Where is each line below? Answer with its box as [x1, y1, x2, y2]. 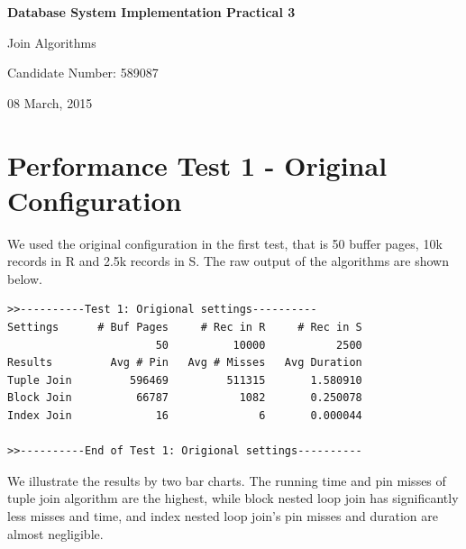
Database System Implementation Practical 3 [7, 3, 296, 21]
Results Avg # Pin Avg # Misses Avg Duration [7, 356, 362, 370]
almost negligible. [7, 524, 104, 543]
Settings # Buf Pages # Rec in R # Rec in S [7, 321, 362, 334]
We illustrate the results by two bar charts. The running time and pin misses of [7, 471, 446, 490]
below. [7, 269, 42, 288]
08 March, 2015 [7, 93, 93, 112]
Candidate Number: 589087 [7, 63, 159, 82]
